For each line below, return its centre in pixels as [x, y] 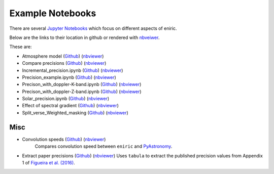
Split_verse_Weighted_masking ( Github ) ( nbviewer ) [75, 113]
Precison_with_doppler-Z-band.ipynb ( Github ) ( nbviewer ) [82, 92]
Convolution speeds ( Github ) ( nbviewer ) [64, 139]
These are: [21, 47]
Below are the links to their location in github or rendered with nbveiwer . [84, 37]
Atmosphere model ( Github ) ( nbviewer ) [63, 56]
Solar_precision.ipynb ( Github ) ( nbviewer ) [66, 99]
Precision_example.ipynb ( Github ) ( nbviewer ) [69, 77]
